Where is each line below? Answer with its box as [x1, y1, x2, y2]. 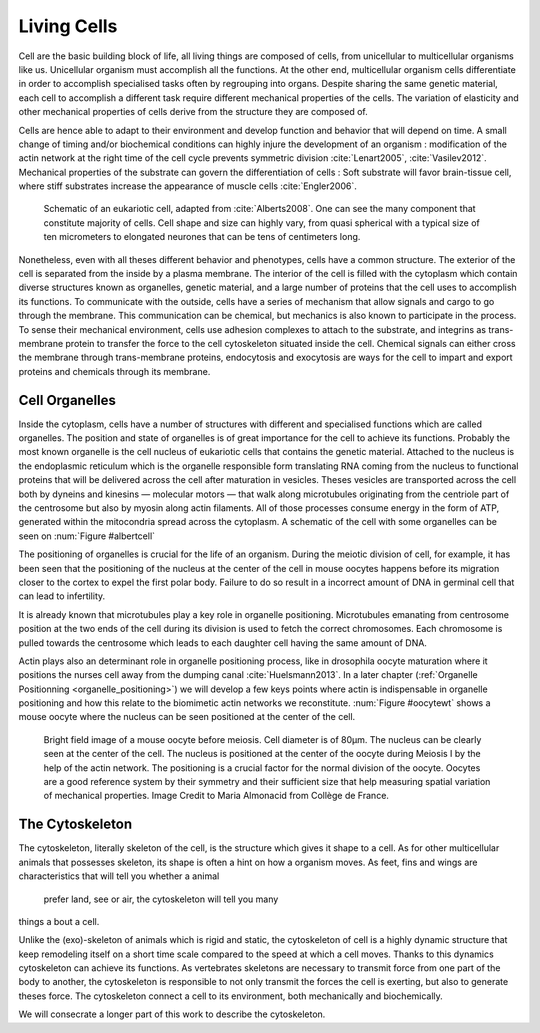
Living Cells [18, 15, 118, 37]
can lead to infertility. [18, 590, 106, 602]
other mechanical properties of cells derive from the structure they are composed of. [18, 106, 369, 118]
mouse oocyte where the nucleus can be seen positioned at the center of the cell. [18, 711, 356, 723]
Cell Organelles [18, 391, 117, 409]
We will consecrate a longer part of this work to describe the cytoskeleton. [18, 1008, 326, 1020]
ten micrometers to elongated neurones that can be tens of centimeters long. [43, 231, 361, 243]
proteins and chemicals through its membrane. [18, 365, 211, 377]
